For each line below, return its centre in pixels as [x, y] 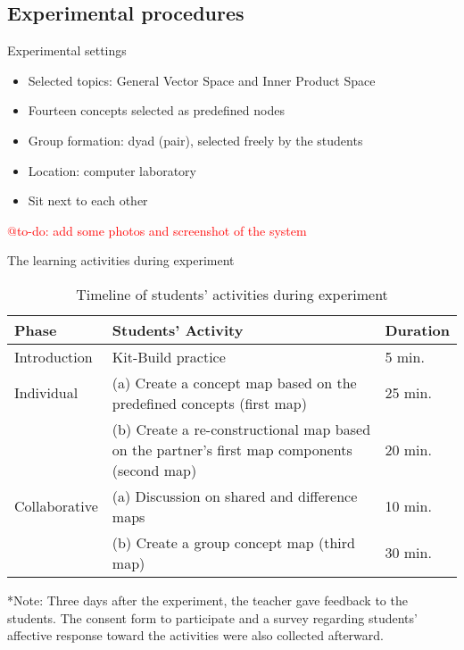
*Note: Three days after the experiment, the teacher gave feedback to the [207, 600]
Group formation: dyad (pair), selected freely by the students [195, 140]
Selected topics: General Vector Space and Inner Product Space [202, 80]
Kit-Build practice [169, 356]
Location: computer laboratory [112, 170]
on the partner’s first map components [232, 449]
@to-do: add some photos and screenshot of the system [157, 230]
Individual [46, 393]
